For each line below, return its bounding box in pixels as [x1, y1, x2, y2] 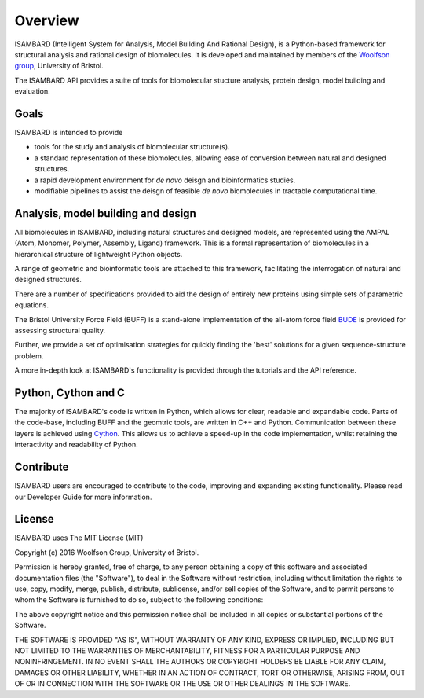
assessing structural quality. [14, 326, 106, 335]
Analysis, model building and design [14, 207, 196, 220]
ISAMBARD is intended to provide [14, 128, 123, 138]
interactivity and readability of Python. [14, 440, 139, 450]
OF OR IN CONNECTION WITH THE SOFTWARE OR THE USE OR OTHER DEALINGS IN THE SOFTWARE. [14, 679, 351, 689]
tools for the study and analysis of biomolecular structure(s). [34, 142, 231, 152]
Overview [14, 12, 79, 29]
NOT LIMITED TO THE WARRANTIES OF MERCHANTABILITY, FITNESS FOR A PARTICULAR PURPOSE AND [14, 645, 360, 656]
